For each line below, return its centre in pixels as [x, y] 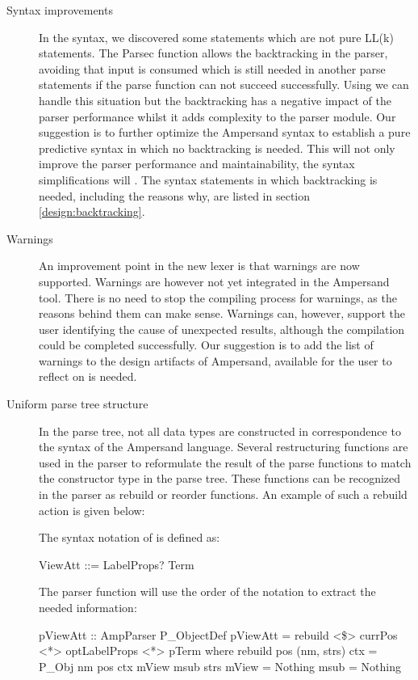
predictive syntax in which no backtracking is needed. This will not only [217, 148]
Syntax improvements [60, 10]
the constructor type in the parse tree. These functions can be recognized [220, 478]
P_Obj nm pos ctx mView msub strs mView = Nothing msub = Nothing [220, 666]
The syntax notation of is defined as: [130, 537]
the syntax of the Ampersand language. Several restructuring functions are [224, 447]
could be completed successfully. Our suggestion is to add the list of [206, 345]
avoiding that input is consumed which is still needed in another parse [212, 68]
